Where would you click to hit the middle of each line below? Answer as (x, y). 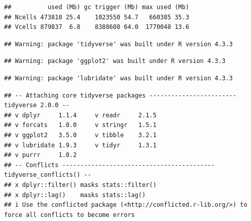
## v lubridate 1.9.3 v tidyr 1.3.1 (80, 145)
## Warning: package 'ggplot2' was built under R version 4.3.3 (115, 61)
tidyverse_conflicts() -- (48, 175)
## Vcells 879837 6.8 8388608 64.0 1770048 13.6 (97, 27)
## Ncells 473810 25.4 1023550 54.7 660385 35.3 (97, 17)
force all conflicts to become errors (69, 215)
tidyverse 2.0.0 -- (37, 105)
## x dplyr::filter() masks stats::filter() (80, 185)
